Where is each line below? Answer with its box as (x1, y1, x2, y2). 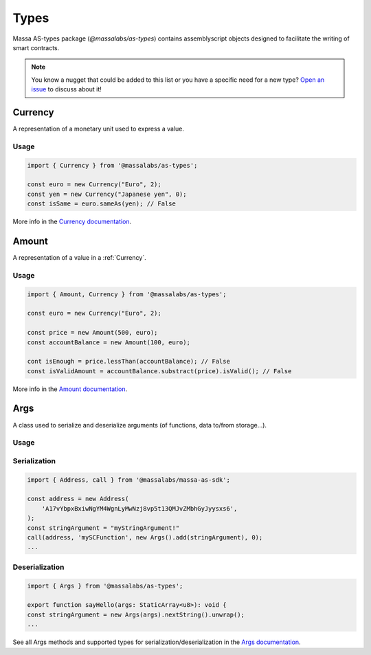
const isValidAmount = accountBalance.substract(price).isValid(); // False (27, 367, 292, 375)
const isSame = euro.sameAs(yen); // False (27, 200, 177, 208)
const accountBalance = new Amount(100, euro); (27, 338, 190, 346)
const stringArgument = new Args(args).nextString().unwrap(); (27, 610, 245, 619)
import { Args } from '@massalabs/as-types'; (27, 581, 183, 590)
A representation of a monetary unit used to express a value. (12, 124, 185, 133)
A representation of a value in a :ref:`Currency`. (12, 254, 147, 262)
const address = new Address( (27, 495, 129, 503)
